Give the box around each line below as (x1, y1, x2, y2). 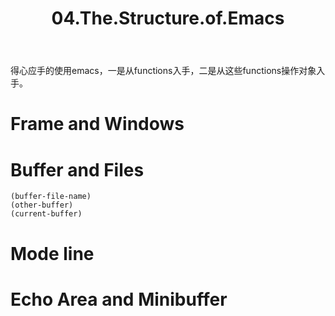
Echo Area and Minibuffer (10, 288, 228, 311)
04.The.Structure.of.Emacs (51, 7, 285, 30)
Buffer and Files (10, 158, 145, 181)
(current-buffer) (10, 209, 83, 219)
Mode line (10, 242, 95, 265)
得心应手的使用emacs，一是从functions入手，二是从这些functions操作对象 (10, 65, 317, 77)
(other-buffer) (10, 200, 74, 211)
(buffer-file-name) (10, 192, 92, 202)
